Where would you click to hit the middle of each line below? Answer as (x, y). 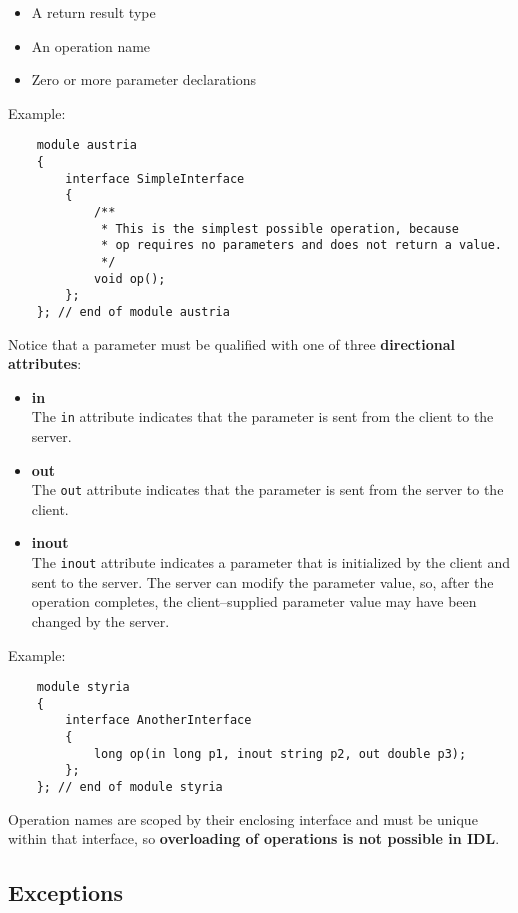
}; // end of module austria (133, 311)
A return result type (93, 12)
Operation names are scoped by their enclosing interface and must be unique (243, 818)
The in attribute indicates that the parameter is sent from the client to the (262, 416)
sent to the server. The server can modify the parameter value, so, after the (262, 581)
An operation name (91, 45)
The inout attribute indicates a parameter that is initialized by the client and (271, 562)
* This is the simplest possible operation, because (280, 228)
